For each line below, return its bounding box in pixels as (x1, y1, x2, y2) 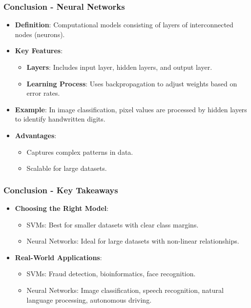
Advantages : (15, 130, 57, 140)
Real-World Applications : (15, 252, 102, 262)
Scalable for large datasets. (26, 163, 107, 173)
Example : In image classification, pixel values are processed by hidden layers (15, 104, 247, 114)
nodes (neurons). (15, 29, 65, 39)
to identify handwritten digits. (15, 114, 105, 124)
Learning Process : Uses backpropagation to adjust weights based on (26, 78, 237, 88)
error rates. (26, 88, 60, 98)
